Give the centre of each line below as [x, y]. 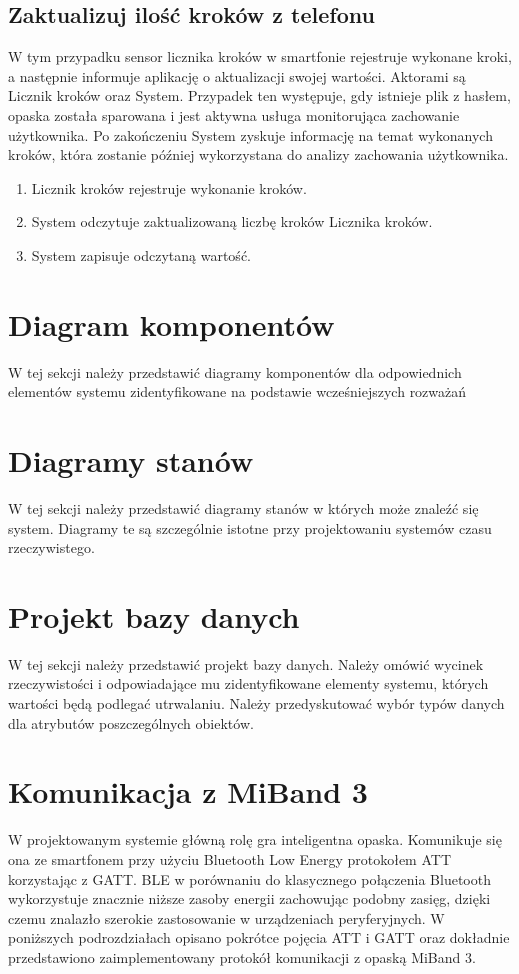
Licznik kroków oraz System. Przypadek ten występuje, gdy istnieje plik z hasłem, [259, 95]
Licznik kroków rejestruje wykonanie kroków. [169, 187]
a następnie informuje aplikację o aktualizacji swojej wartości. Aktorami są [237, 75]
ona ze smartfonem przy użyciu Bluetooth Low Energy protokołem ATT [230, 858]
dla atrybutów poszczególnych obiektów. [131, 722]
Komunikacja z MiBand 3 [188, 791]
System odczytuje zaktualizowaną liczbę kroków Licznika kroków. [232, 221]
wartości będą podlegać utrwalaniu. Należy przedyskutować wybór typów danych [256, 703]
